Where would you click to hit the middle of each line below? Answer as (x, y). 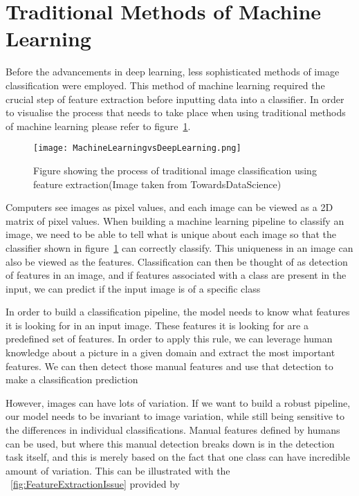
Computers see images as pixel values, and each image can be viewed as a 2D (169, 207)
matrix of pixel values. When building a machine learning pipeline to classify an (175, 220)
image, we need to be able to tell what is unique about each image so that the (171, 234)
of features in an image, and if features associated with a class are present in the (176, 275)
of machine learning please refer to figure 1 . (98, 126)
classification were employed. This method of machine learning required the (165, 85)
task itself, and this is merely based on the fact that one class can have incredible (178, 457)
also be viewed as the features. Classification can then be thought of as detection (177, 261)
